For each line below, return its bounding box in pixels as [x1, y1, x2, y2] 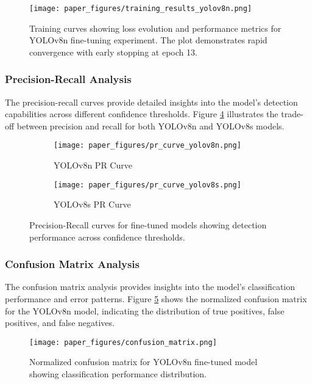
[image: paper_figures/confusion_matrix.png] [29, 338, 217, 347]
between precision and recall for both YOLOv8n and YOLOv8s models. [16, 119, 285, 132]
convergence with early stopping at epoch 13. [29, 45, 197, 58]
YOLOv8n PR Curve [54, 159, 132, 172]
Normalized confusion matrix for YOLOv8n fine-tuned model [29, 355, 258, 368]
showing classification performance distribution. [29, 367, 207, 380]
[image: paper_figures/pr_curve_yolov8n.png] [54, 141, 241, 150]
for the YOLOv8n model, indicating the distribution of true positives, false [5, 304, 285, 317]
